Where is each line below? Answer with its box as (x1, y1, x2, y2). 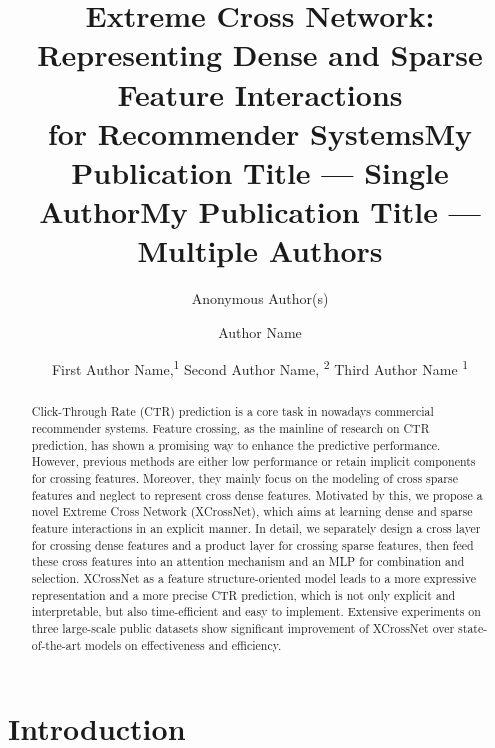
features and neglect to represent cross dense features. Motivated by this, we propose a (31, 486, 483, 503)
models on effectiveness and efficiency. (85, 636, 282, 653)
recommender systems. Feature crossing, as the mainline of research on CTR (31, 420, 430, 437)
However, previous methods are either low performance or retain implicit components (31, 453, 476, 470)
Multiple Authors (137, 230, 383, 271)
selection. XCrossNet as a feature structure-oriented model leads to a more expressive (31, 570, 477, 587)
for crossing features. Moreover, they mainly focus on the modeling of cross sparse (31, 470, 458, 487)
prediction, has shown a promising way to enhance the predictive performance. (31, 436, 441, 453)
